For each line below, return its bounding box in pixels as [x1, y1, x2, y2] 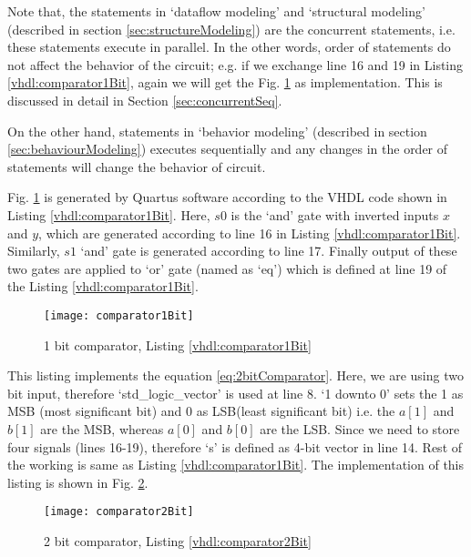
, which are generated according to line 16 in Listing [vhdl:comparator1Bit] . [38, 223, 461, 242]
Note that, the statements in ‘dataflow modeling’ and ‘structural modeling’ [7, 2, 425, 20]
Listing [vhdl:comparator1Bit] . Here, [7, 205, 210, 224]
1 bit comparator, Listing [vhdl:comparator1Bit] [44, 335, 312, 354]
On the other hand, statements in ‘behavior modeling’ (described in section [7, 121, 427, 140]
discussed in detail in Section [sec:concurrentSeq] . [7, 90, 282, 109]
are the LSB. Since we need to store [260, 419, 460, 438]
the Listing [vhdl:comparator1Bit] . [7, 277, 199, 296]
